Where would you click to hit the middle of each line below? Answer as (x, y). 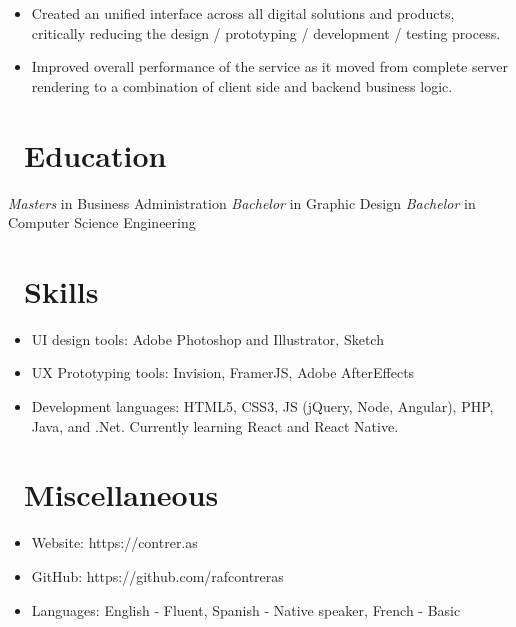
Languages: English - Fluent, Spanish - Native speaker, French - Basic (246, 609)
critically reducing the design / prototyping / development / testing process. (266, 32)
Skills (61, 290)
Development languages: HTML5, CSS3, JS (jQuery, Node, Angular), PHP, (262, 406)
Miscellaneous (121, 494)
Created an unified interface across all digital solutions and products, (243, 13)
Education (95, 154)
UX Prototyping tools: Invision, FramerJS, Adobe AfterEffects (223, 372)
